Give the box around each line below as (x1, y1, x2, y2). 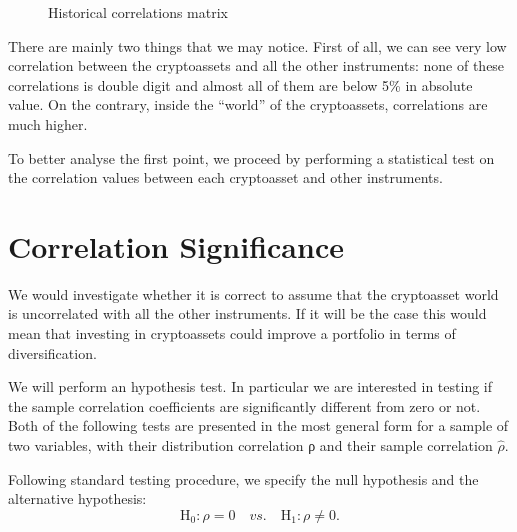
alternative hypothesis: (8, 488, 147, 509)
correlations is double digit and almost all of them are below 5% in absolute (8, 74, 473, 95)
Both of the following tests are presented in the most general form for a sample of (8, 415, 509, 436)
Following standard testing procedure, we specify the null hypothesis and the (8, 468, 479, 489)
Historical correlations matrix (48, 2, 228, 22)
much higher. (8, 113, 88, 134)
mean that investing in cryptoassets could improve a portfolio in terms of (8, 323, 456, 344)
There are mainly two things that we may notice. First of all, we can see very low (8, 35, 507, 56)
